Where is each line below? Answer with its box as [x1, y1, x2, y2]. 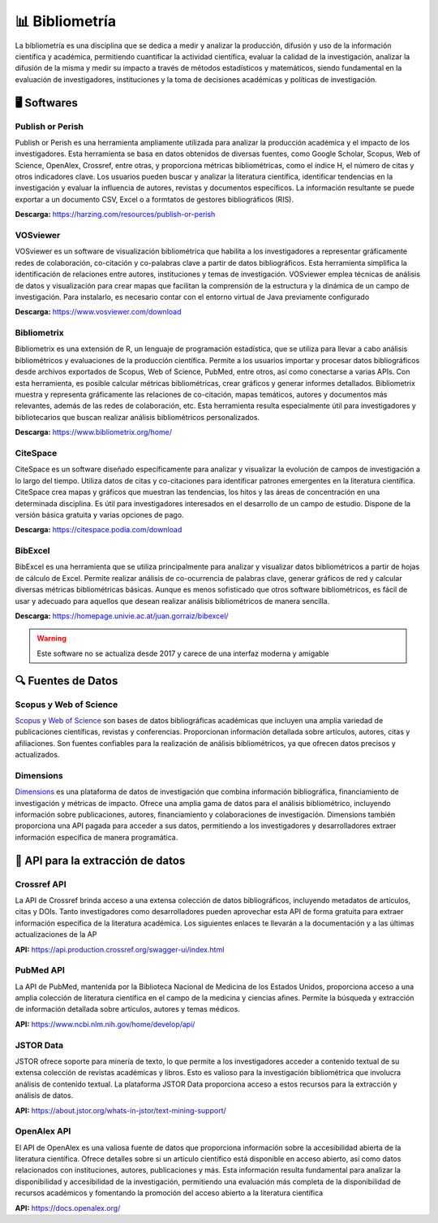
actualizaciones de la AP [15, 930, 97, 939]
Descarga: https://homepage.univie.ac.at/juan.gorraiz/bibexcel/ [15, 610, 229, 621]
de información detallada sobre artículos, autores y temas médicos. [15, 1004, 241, 1014]
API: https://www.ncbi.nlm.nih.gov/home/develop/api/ [15, 1019, 195, 1029]
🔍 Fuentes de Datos [15, 674, 118, 687]
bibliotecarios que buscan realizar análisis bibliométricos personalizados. [15, 412, 260, 422]
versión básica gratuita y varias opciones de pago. [15, 510, 184, 519]
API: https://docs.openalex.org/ [15, 1203, 121, 1212]
